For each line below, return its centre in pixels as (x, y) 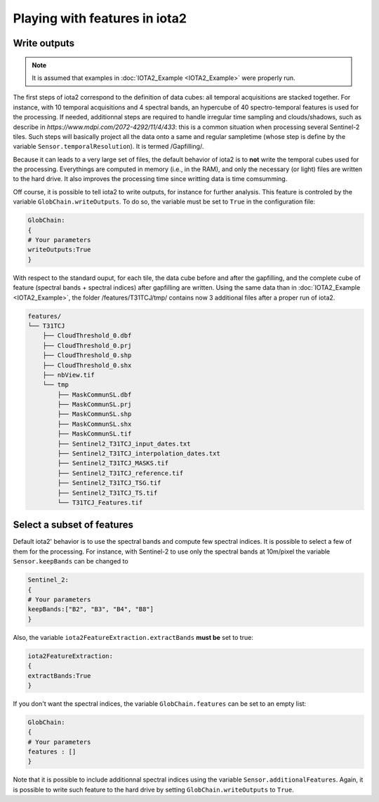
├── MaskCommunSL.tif (94, 434)
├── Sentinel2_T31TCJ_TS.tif (107, 493)
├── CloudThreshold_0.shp (87, 355)
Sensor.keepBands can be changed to (71, 561)
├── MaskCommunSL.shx (94, 424)
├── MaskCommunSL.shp (94, 414)
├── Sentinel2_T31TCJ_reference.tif (120, 473)
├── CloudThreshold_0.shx (87, 365)
